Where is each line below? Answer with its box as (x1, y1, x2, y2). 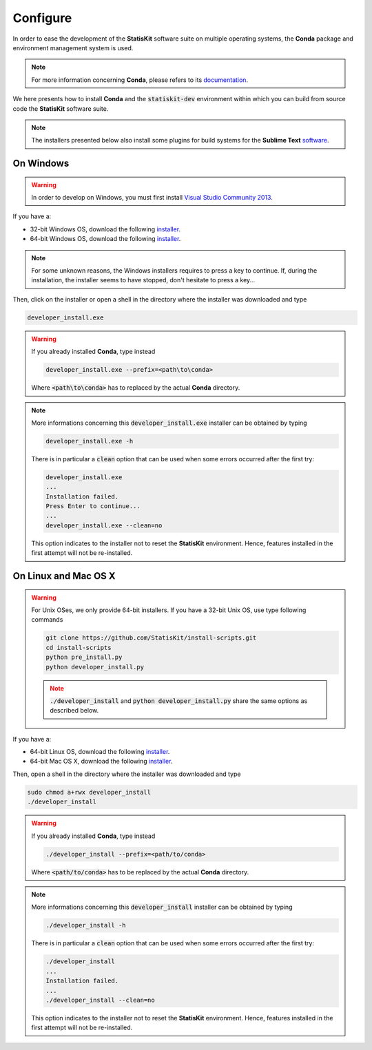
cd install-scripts (45, 644, 112, 651)
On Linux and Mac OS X (12, 570, 116, 582)
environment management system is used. (12, 43, 134, 52)
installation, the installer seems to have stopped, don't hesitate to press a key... (31, 276, 256, 284)
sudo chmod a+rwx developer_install (27, 788, 152, 796)
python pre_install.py (45, 653, 123, 661)
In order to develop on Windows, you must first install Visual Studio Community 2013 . (31, 193, 273, 202)
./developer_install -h (45, 921, 127, 930)
